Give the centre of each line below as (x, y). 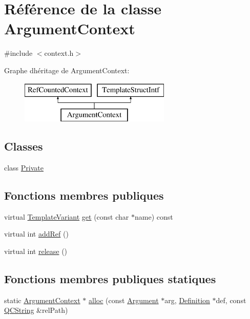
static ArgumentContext (42, 300)
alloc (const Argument (124, 300)
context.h (59, 53)
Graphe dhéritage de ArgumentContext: (67, 70)
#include (18, 53)
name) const (154, 216)
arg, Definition (187, 300)
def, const (231, 300)
